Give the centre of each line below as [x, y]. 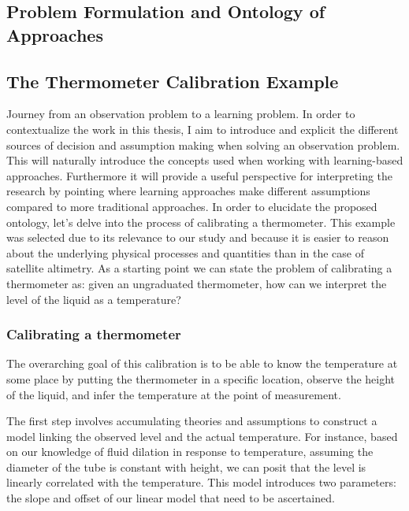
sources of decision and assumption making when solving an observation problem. [203, 144]
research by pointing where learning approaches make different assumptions [188, 191]
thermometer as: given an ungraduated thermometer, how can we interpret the [197, 283]
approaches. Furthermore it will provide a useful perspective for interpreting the [200, 175]
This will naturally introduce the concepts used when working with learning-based [205, 160]
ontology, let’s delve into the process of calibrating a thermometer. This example [201, 222]
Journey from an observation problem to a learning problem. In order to [181, 114]
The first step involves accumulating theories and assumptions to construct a [192, 421]
